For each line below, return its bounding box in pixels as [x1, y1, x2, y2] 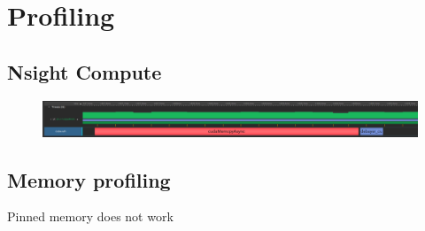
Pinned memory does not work [7, 207, 174, 226]
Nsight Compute [7, 58, 162, 85]
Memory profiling [7, 166, 171, 193]
